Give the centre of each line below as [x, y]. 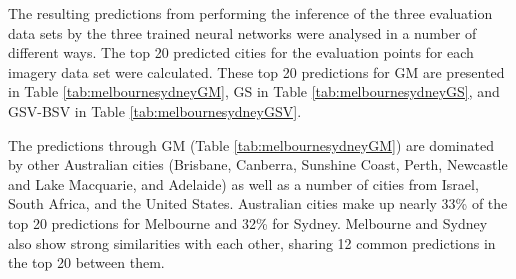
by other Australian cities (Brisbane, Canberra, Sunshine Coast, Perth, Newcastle [258, 164]
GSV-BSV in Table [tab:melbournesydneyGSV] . [155, 110]
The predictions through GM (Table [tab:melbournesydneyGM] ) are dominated [251, 144]
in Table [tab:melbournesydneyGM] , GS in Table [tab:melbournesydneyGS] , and [254, 91]
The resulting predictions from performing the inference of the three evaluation [250, 13]
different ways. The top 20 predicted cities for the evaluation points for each [241, 52]
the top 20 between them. [86, 262]
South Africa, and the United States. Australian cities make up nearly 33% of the [258, 203]
